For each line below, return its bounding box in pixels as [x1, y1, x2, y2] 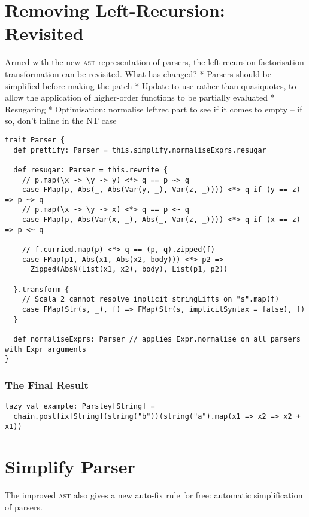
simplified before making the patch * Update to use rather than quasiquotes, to [5, 79, 296, 92]
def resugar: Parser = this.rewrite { [13, 165, 168, 174]
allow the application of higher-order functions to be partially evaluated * [5, 91, 275, 104]
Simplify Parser [5, 454, 135, 479]
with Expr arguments [5, 345, 87, 354]
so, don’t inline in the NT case [5, 114, 117, 127]
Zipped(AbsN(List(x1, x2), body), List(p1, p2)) [30, 265, 228, 274]
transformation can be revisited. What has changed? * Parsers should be [5, 67, 271, 80]
